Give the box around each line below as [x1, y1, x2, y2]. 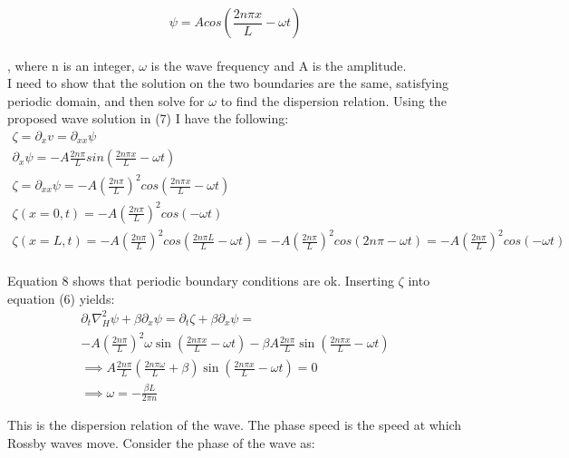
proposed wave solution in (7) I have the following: [7, 109, 289, 128]
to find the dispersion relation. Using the [220, 91, 447, 110]
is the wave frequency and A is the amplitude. [150, 55, 407, 74]
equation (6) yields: [7, 288, 115, 307]
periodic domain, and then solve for [7, 91, 205, 110]
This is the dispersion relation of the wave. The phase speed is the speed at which [7, 415, 462, 434]
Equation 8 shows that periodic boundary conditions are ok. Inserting [7, 271, 394, 290]
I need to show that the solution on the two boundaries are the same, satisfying [7, 73, 449, 93]
